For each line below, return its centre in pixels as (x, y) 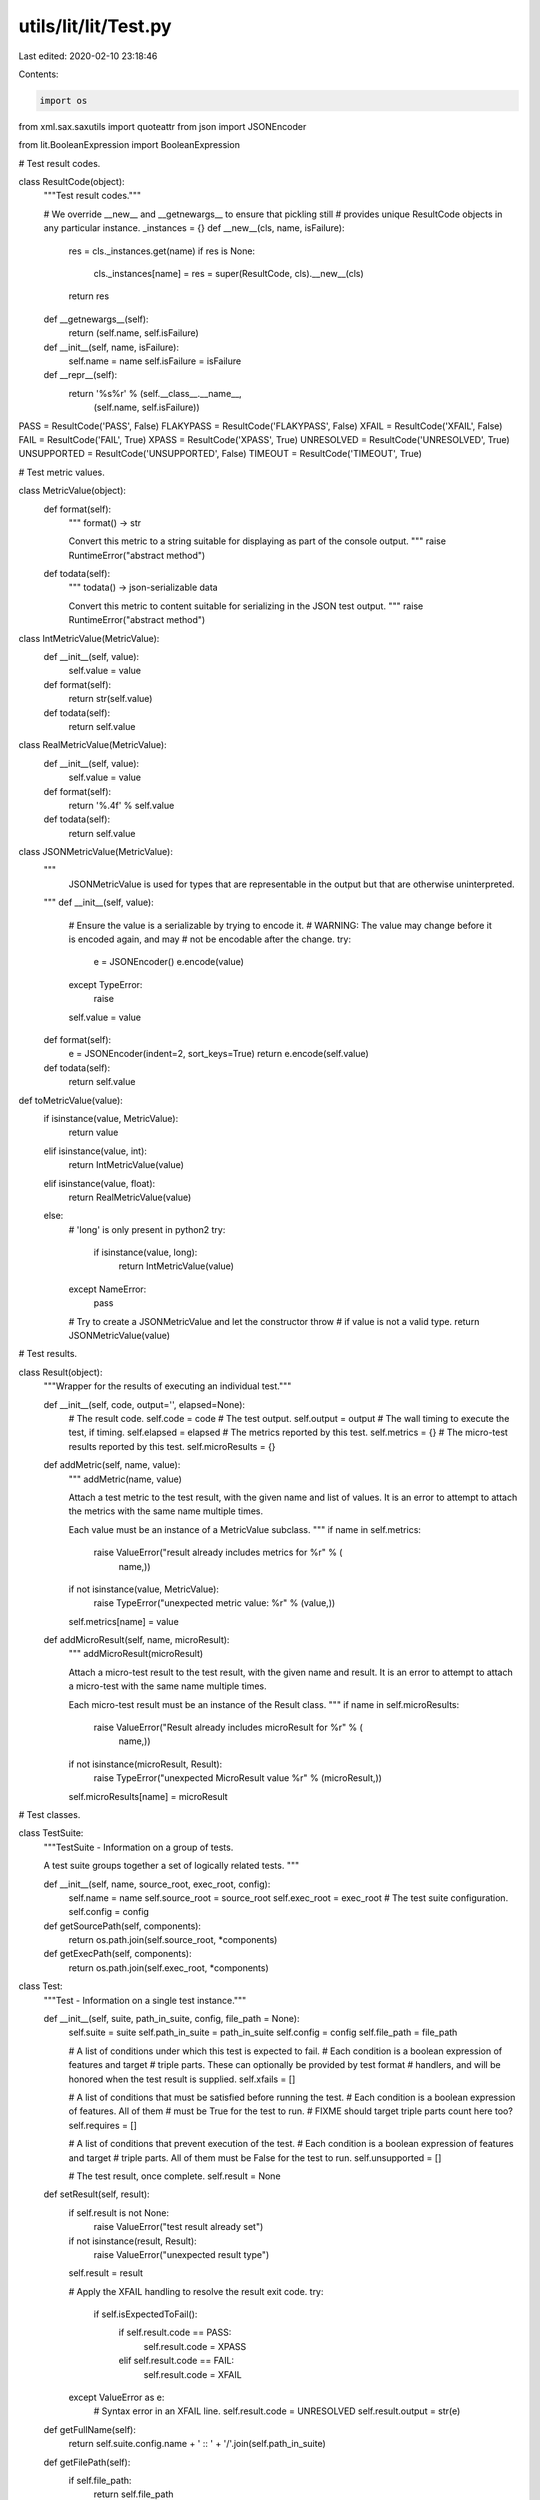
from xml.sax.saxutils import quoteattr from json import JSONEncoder (162, 126)
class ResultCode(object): (71, 182)
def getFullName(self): (90, 2429)
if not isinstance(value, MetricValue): (144, 1589)
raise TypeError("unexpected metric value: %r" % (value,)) (214, 1603)
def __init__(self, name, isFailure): (111, 347)
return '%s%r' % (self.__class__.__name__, (155, 393)
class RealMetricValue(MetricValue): (92, 745)
